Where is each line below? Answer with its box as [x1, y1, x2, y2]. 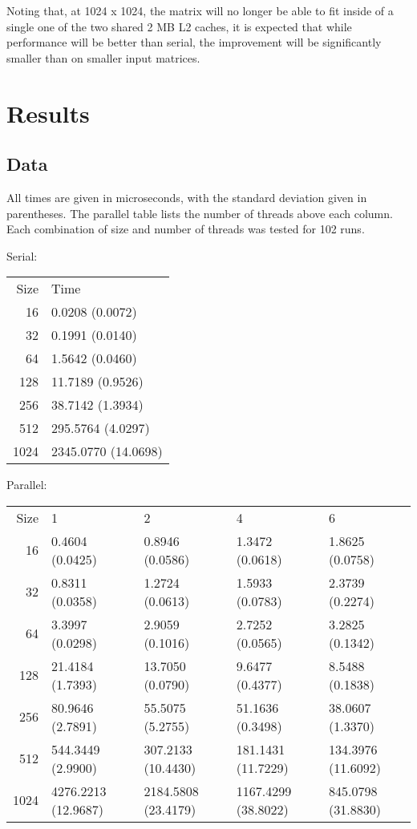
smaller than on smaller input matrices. [6, 49, 200, 66]
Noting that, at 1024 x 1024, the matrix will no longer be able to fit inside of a [6, 2, 394, 18]
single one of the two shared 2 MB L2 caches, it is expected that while [6, 18, 352, 34]
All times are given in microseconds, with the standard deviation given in [6, 188, 367, 205]
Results [6, 96, 90, 129]
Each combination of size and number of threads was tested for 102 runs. [6, 220, 365, 237]
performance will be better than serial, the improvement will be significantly [6, 34, 382, 51]
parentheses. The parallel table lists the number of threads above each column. [6, 204, 393, 221]
